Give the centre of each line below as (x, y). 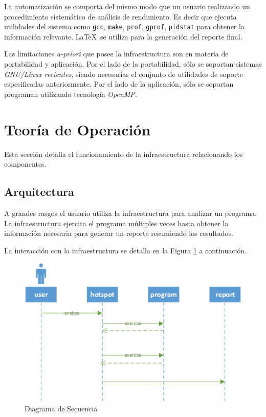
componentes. (25, 164)
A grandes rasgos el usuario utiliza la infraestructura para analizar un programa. (130, 213)
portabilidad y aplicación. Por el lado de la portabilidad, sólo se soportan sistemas (133, 64)
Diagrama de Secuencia (61, 409)
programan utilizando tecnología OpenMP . (71, 94)
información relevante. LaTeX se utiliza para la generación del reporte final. (123, 36)
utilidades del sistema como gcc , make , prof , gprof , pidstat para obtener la (124, 26)
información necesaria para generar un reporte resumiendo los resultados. (119, 233)
